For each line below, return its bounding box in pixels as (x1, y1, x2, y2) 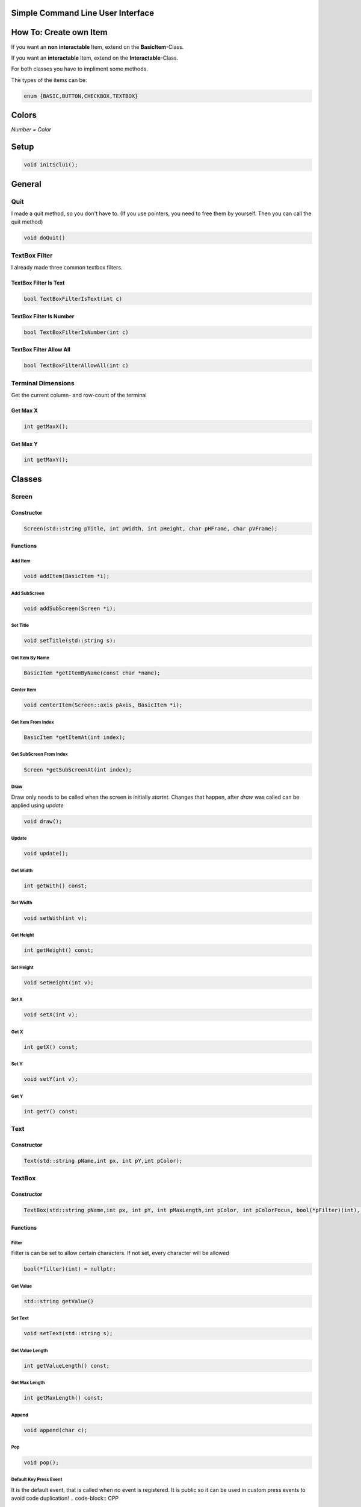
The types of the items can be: (11, 76, 87, 84)
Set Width (11, 900, 32, 906)
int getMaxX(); (23, 423, 69, 430)
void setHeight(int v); (23, 979, 94, 986)
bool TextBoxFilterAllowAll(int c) (23, 362, 129, 369)
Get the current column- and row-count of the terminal (11, 391, 147, 398)
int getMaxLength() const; (23, 1394, 103, 1402)
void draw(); (23, 817, 63, 825)
